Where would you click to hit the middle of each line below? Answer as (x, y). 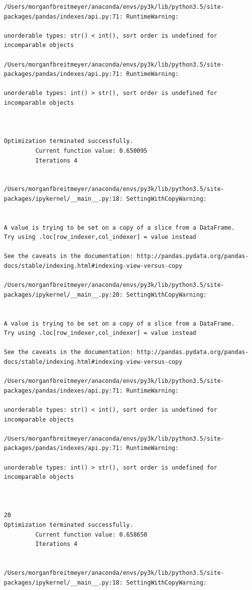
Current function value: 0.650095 (91, 151)
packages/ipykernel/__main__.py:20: (63, 295)
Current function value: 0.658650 (91, 534)
